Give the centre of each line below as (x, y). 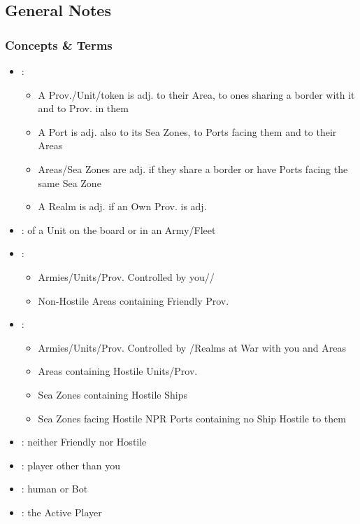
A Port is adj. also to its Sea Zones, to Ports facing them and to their (187, 131)
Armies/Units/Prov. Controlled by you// (126, 276)
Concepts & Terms (59, 44)
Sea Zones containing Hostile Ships (113, 394)
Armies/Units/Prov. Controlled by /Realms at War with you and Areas (192, 347)
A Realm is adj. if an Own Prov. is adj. (122, 206)
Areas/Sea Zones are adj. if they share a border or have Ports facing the (193, 168)
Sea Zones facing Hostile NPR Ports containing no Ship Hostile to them (192, 418)
